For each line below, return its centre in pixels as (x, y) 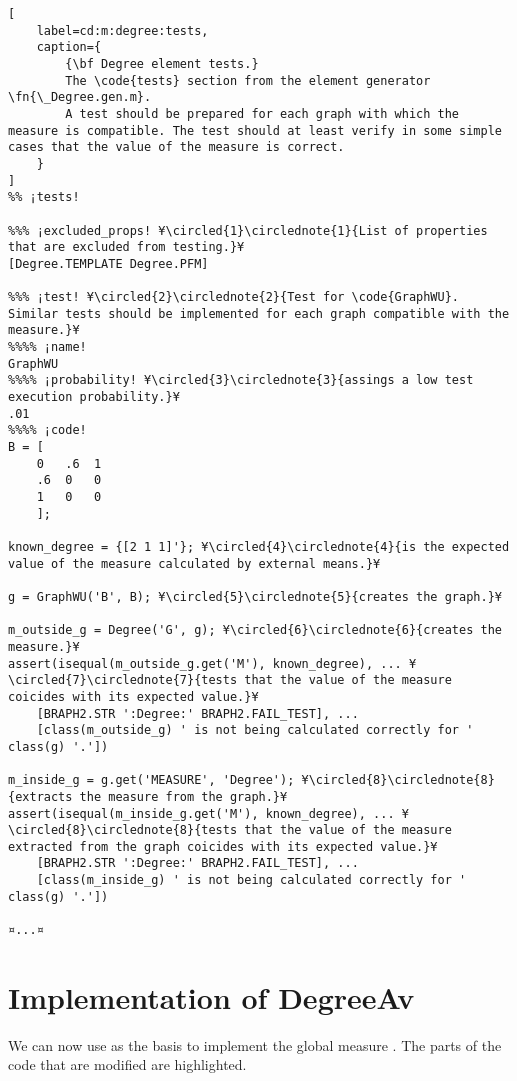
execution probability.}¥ (94, 397)
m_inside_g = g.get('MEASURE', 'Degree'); (151, 780)
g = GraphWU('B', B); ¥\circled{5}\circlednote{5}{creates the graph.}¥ (255, 596)
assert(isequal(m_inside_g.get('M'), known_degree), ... (201, 813)
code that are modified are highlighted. (127, 1064)
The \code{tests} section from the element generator (248, 80)
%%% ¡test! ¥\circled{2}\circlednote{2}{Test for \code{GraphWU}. (234, 297)
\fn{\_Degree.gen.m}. (80, 97)
